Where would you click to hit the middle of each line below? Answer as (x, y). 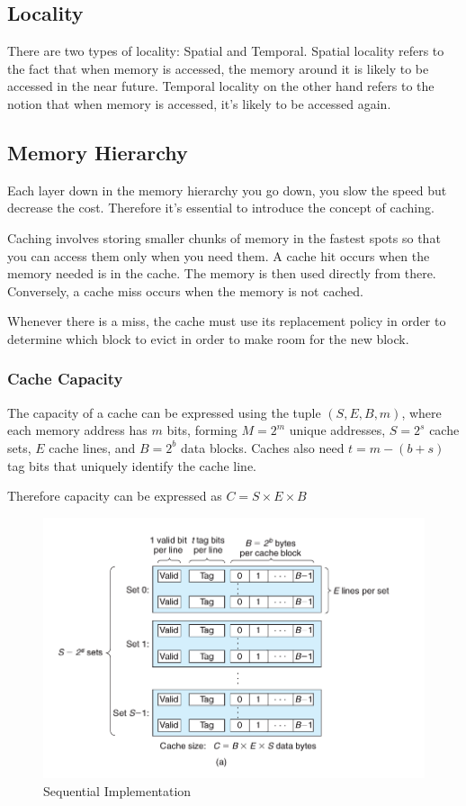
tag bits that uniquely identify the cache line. (132, 465)
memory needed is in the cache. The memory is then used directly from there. (222, 273)
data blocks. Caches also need (262, 447)
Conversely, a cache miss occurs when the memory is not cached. (185, 290)
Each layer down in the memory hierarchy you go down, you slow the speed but (227, 190)
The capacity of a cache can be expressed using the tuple (164, 412)
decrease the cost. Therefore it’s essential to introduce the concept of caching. (221, 208)
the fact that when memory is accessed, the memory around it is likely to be (218, 68)
